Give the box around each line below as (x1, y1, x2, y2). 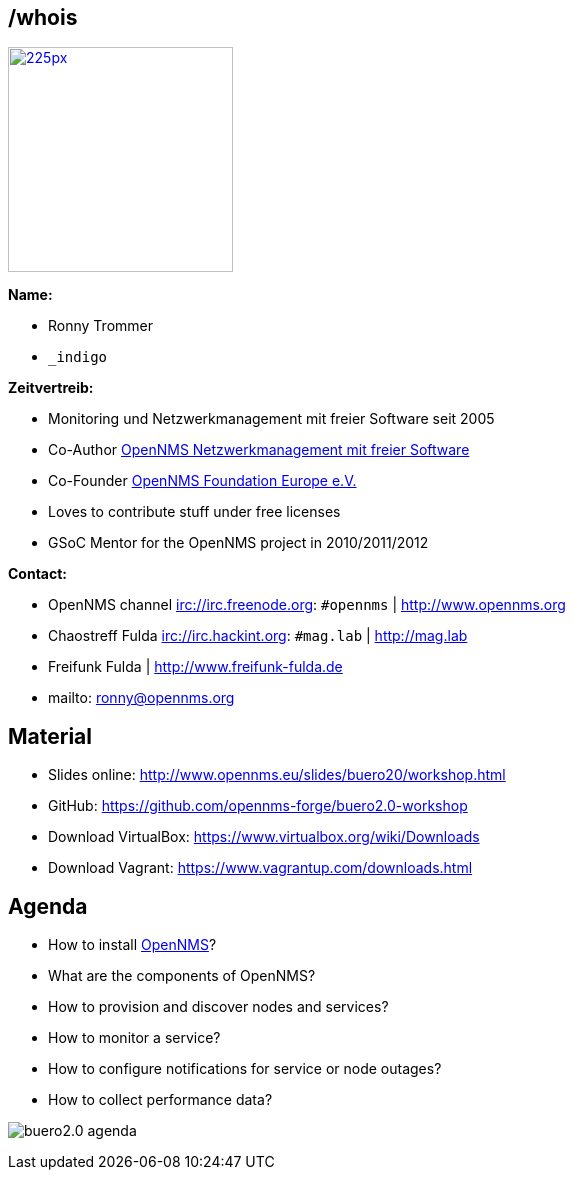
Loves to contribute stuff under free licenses (48, 503, 341, 521)
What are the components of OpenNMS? (48, 967, 316, 985)
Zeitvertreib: (8, 379, 94, 397)
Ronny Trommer (48, 317, 153, 335)
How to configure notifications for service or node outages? (48, 1060, 442, 1078)
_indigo (48, 349, 108, 366)
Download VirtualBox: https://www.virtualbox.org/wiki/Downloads (48, 828, 480, 846)
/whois (8, 5, 78, 30)
